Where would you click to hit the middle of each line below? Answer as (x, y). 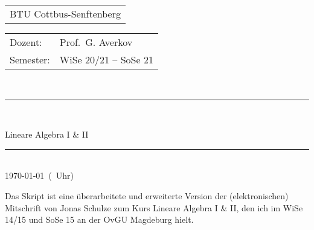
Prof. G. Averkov (96, 42)
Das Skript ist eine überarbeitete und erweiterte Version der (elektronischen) (147, 195)
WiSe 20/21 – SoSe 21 (106, 59)
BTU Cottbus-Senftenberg (65, 14)
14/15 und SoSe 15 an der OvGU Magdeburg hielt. (99, 219)
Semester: (30, 59)
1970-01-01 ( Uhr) (39, 175)
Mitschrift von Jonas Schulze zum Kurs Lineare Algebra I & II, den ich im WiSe (154, 207)
